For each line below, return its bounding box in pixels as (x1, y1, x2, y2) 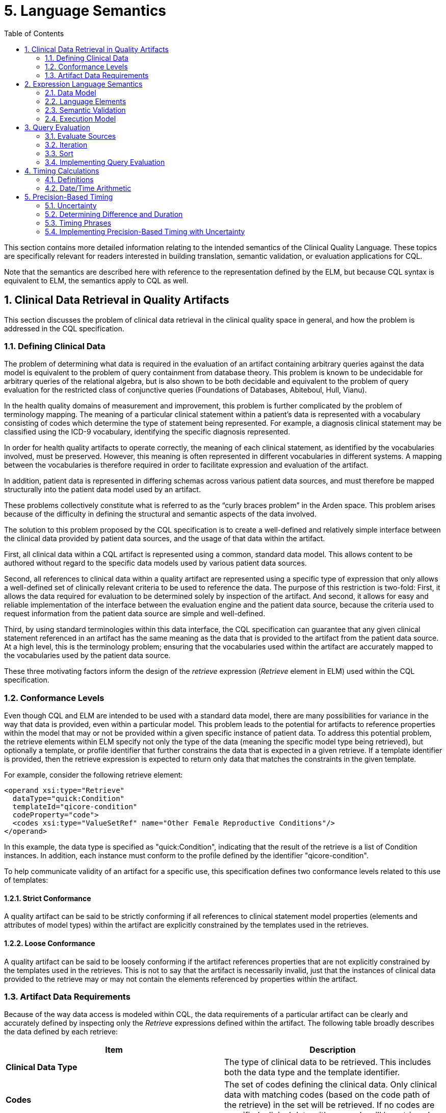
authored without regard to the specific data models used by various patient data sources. (4, 559, 307, 568)
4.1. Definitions (45, 175, 94, 184)
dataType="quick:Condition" (12, 794, 125, 803)
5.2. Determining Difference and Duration (45, 209, 183, 219)
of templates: (4, 876, 48, 885)
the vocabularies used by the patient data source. (4, 651, 171, 660)
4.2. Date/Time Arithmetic (45, 183, 132, 192)
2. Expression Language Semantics (24, 79, 143, 88)
